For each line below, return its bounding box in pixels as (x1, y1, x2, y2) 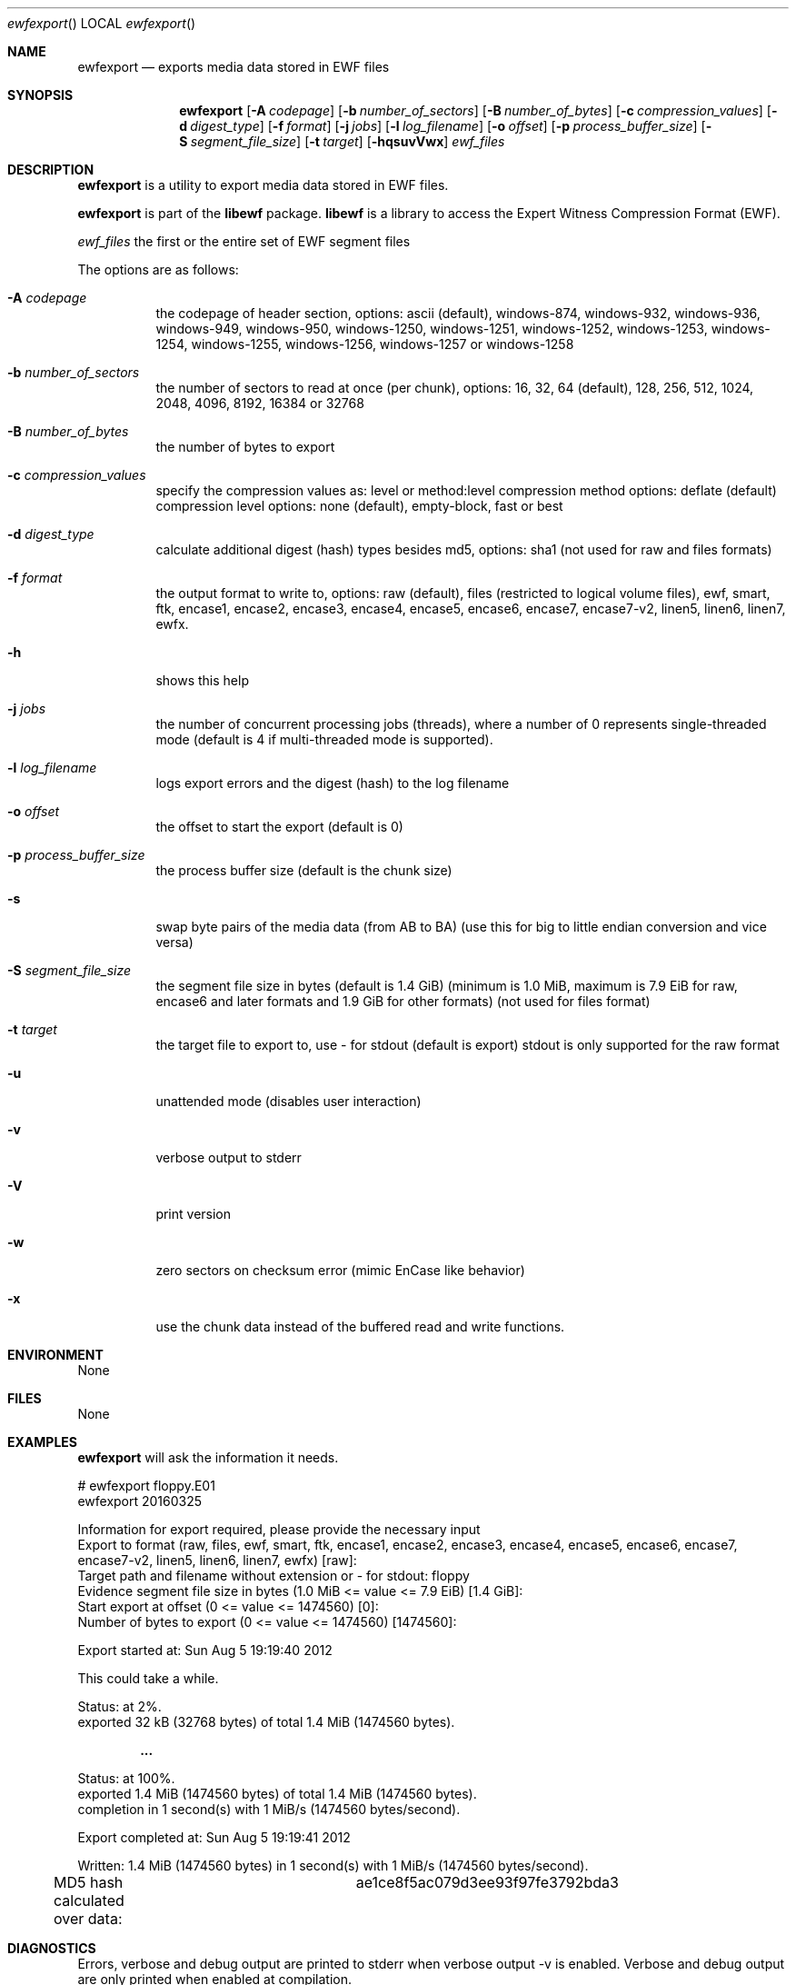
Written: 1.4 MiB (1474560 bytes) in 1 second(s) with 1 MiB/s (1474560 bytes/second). (77, 1858, 589, 1873)
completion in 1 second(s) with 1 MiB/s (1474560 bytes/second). (77, 1801, 461, 1817)
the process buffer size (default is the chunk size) (155, 863, 453, 878)
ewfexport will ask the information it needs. (77, 1450, 339, 1465)
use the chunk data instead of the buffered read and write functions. (155, 1319, 565, 1334)
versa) (155, 934, 194, 950)
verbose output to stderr (155, 1150, 302, 1165)
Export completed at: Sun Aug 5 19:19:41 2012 (77, 1830, 351, 1845)
